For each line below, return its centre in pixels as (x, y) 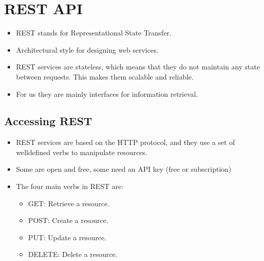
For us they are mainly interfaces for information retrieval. (107, 94)
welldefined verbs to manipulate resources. (81, 152)
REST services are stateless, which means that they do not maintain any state (138, 67)
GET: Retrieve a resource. (69, 203)
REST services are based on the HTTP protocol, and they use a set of (125, 142)
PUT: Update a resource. (67, 237)
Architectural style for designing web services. (87, 49)
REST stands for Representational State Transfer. (94, 33)
